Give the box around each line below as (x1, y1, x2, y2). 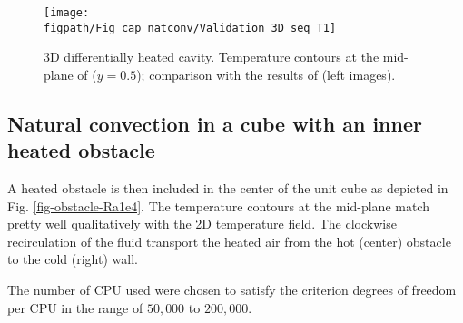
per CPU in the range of (7, 298, 143, 317)
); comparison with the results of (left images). (136, 64, 396, 83)
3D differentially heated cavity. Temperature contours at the (44, 47, 379, 66)
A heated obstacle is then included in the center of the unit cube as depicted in (7, 179, 448, 198)
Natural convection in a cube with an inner (7, 109, 422, 137)
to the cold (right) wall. (7, 250, 138, 269)
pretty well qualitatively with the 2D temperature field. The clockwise (7, 214, 397, 233)
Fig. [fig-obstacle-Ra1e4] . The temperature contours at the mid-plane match (7, 196, 429, 215)
